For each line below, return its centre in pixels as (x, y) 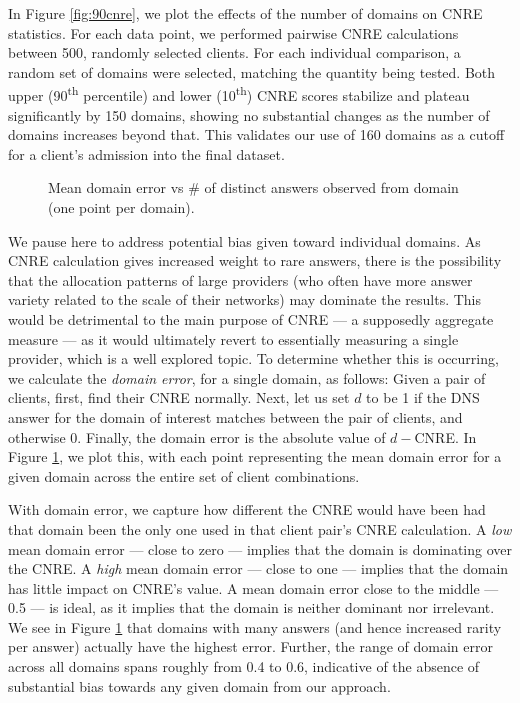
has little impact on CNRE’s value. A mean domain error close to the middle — (253, 587)
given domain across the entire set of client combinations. (184, 475)
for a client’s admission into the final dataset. (146, 153)
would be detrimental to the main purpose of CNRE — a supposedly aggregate (251, 318)
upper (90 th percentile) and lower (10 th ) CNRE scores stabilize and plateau (239, 94)
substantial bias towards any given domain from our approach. (199, 685)
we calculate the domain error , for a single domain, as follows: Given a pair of (247, 377)
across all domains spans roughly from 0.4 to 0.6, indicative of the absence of (244, 666)
